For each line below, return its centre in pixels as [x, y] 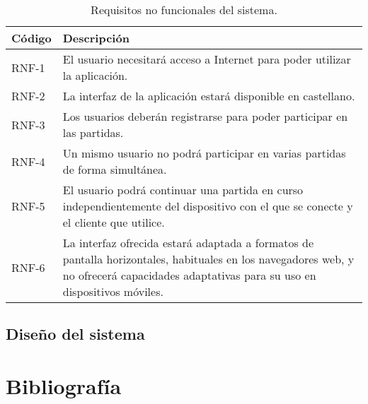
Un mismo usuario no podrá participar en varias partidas [204, 153]
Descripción [96, 38]
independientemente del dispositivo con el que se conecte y [208, 206]
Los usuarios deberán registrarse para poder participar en [205, 116]
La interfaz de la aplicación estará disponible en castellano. [209, 96]
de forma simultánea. [115, 169]
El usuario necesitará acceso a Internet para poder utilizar [207, 59]
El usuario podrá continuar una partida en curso [183, 190]
